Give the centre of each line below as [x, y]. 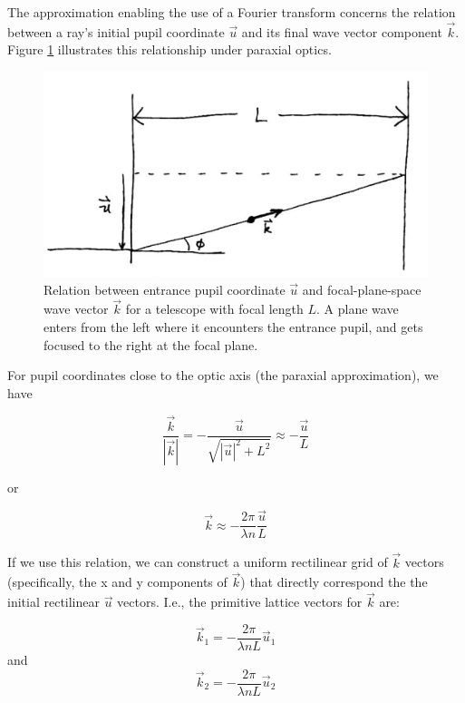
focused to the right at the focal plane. [151, 344]
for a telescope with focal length [214, 309]
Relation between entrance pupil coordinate [165, 289]
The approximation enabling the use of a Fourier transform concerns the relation [232, 12]
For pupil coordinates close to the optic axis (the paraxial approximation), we [223, 375]
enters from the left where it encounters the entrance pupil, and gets [233, 327]
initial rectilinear [53, 602]
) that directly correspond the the [334, 582]
